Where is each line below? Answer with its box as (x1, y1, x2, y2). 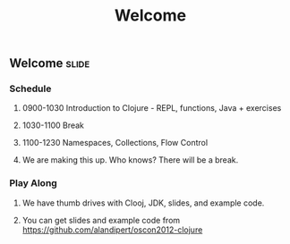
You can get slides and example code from (21, 215, 181, 225)
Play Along (9, 177, 58, 189)
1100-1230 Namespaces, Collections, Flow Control (21, 138, 209, 148)
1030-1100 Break (21, 120, 85, 130)
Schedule (9, 82, 52, 95)
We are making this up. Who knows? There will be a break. (21, 155, 239, 165)
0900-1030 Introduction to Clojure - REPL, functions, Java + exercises (21, 103, 282, 114)
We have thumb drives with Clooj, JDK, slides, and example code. (21, 198, 265, 208)
